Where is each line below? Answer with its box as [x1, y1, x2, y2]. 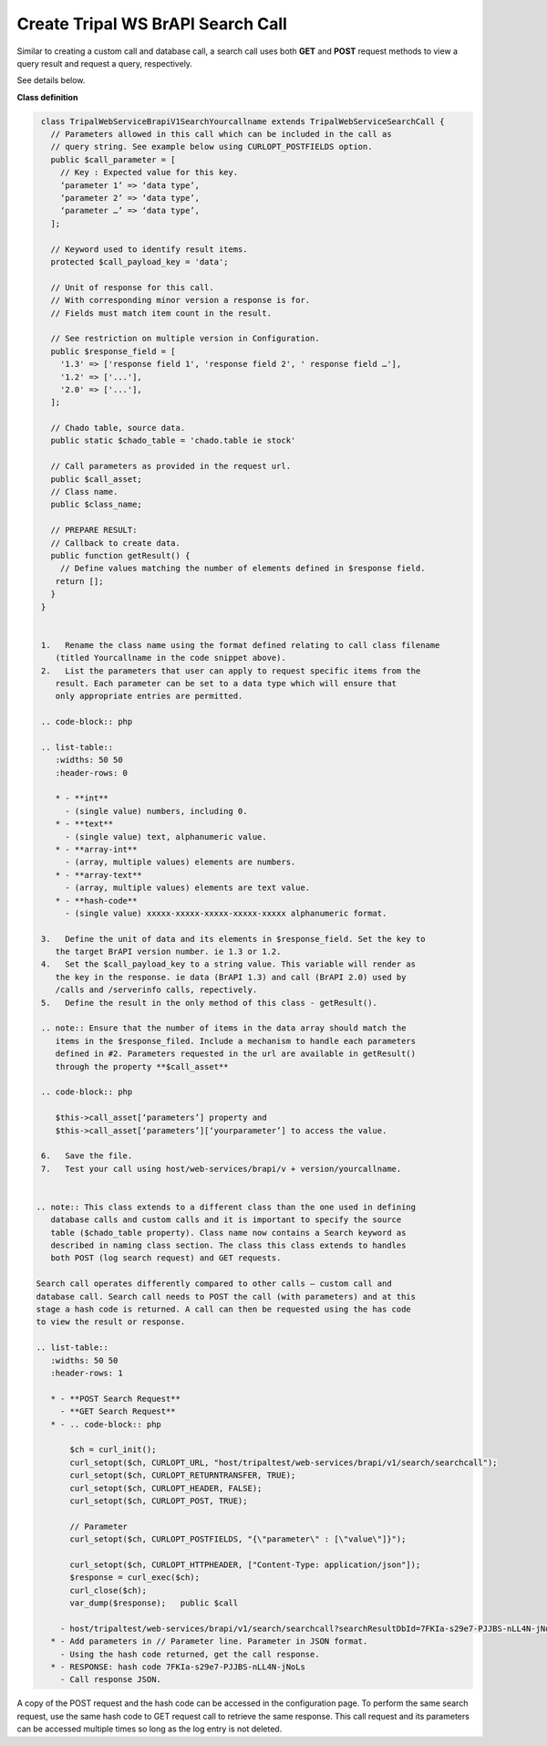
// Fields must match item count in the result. [50, 308, 273, 319]
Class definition [16, 91, 78, 102]
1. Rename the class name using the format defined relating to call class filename [41, 640, 440, 650]
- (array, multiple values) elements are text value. [65, 883, 311, 894]
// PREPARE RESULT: [50, 525, 138, 536]
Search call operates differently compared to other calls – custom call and [36, 1279, 392, 1289]
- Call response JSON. [59, 1675, 161, 1685]
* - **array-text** [55, 870, 143, 880]
